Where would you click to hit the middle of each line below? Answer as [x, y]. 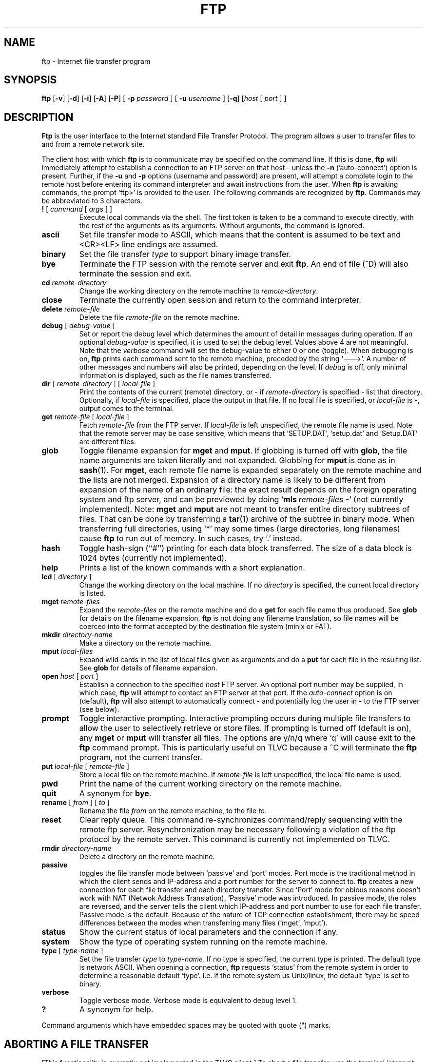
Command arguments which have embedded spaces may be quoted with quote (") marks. [186, 1025]
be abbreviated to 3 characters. [92, 201]
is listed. [92, 593]
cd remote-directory [74, 283]
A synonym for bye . [115, 794]
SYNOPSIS [30, 80]
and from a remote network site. [93, 144]
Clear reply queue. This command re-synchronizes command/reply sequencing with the [241, 820]
